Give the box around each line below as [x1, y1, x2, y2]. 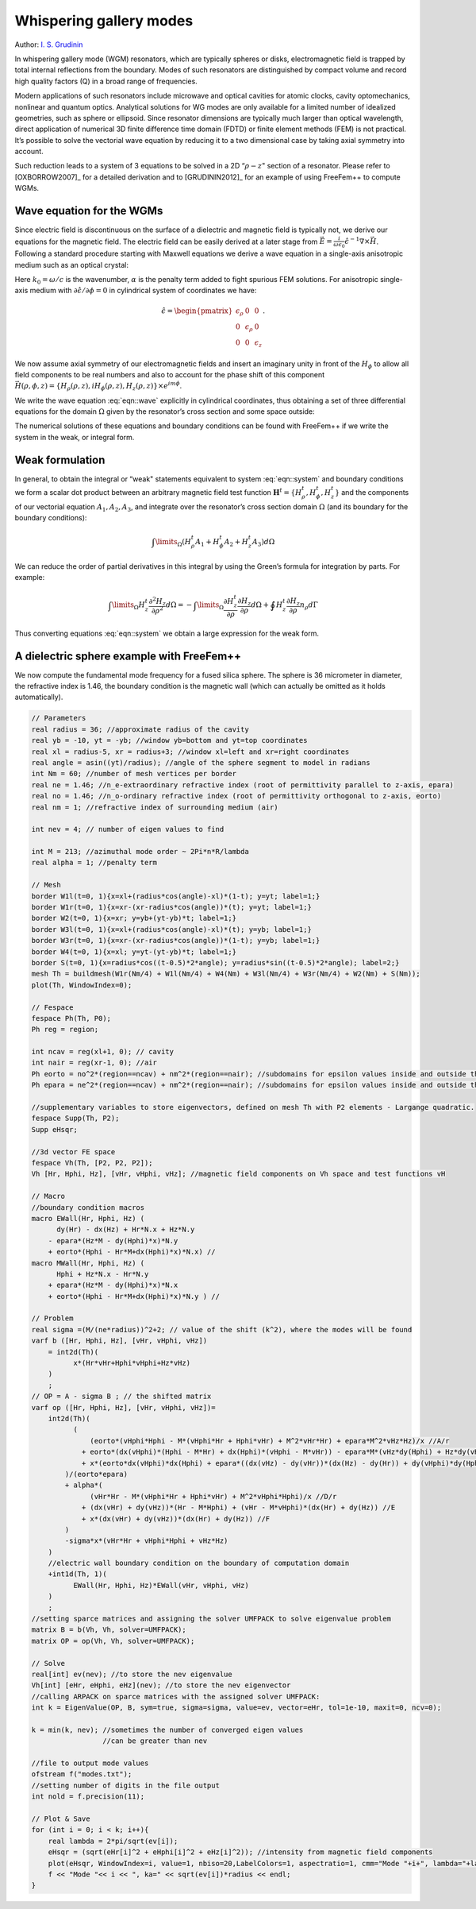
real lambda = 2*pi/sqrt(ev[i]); [48, 1836, 178, 1845]
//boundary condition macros [31, 1203, 145, 1211]
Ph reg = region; [31, 1025, 99, 1034]
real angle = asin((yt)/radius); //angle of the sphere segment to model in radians [31, 758, 370, 767]
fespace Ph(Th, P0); [31, 1014, 111, 1022]
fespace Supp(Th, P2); [31, 1114, 120, 1123]
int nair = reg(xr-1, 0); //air [31, 1058, 158, 1068]
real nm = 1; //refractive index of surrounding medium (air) [31, 802, 278, 812]
